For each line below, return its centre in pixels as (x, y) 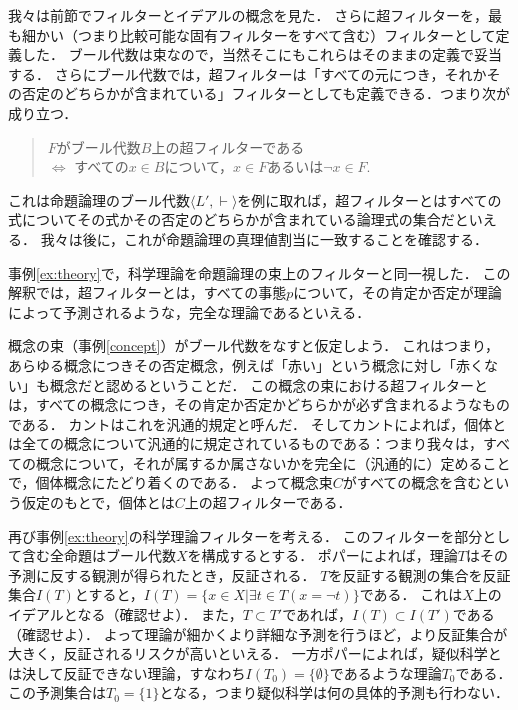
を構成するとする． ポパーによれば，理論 (322, 555)
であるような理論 (385, 672)
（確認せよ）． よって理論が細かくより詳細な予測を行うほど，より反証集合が (258, 633)
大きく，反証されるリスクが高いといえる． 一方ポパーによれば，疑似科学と (255, 653)
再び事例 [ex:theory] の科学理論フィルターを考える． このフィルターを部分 (245, 535)
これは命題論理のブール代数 (99, 199)
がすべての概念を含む (412, 482)
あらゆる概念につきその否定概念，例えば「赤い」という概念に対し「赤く (246, 364)
